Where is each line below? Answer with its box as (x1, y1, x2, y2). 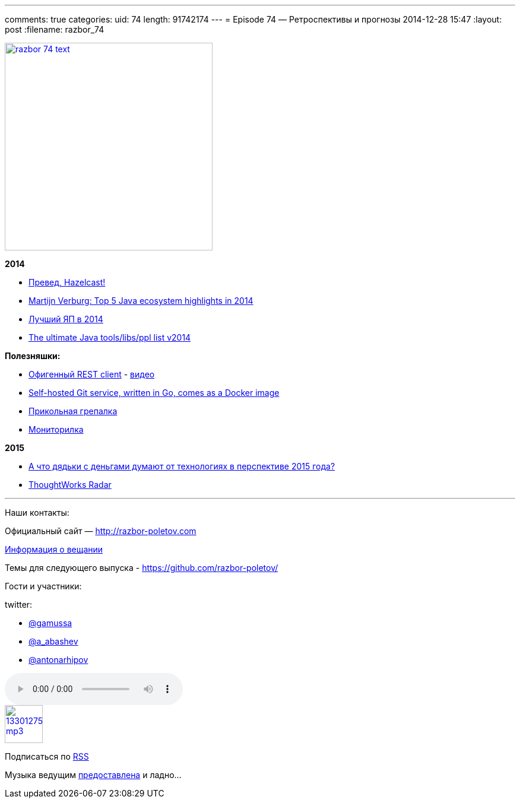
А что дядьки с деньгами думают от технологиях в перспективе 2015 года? (28, 461, 335, 471)
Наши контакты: (5, 507, 69, 518)
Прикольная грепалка (28, 406, 118, 416)
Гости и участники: (5, 581, 82, 591)
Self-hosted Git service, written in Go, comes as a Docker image (28, 388, 280, 398)
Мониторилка (28, 424, 84, 434)
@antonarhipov (28, 655, 88, 665)
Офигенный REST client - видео (28, 369, 155, 379)
